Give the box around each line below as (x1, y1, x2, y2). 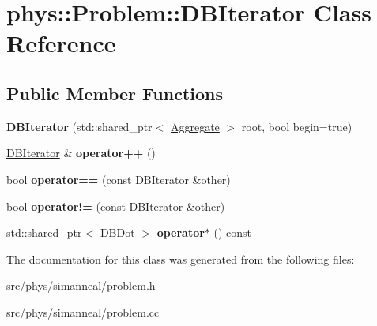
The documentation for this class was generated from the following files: (6, 250, 355, 267)
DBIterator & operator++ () (6, 144, 156, 161)
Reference (6, 27, 116, 59)
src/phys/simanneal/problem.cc (6, 303, 160, 320)
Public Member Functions (6, 81, 223, 105)
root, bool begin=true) (241, 118, 352, 134)
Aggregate (170, 118, 220, 134)
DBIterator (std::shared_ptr (6, 118, 153, 134)
